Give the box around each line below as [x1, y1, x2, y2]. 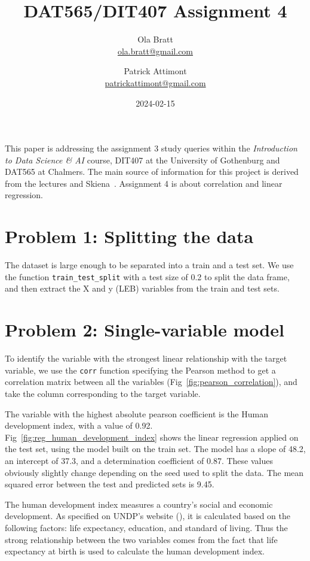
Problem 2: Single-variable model [5, 317, 284, 342]
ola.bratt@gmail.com [117, 44, 194, 57]
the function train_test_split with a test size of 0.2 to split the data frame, [5, 270, 290, 283]
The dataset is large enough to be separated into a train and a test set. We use [5, 259, 294, 271]
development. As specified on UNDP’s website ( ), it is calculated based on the [5, 510, 290, 522]
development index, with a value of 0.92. [5, 419, 153, 432]
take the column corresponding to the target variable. [5, 387, 201, 399]
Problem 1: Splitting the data [5, 224, 254, 248]
